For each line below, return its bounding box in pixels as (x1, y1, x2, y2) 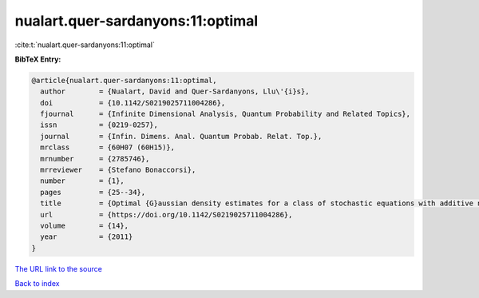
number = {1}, (40, 177, 125, 185)
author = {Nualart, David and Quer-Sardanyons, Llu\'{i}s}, (40, 87, 310, 96)
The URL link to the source (14, 264, 103, 273)
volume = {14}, (40, 221, 129, 230)
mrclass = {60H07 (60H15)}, (40, 143, 176, 152)
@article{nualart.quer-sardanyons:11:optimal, (31, 76, 217, 85)
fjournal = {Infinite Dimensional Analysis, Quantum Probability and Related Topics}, (40, 109, 411, 119)
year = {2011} (40, 232, 133, 241)
